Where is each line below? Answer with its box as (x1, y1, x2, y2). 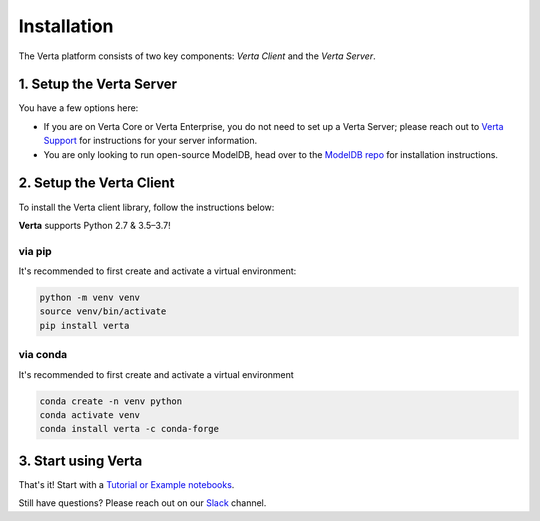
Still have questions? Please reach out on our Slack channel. (18, 497, 267, 509)
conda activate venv (39, 409, 140, 420)
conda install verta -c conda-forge (39, 423, 220, 435)
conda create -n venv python (39, 395, 183, 407)
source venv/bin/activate (39, 306, 167, 317)
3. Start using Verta (18, 452, 143, 469)
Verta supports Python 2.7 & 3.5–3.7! (18, 219, 171, 231)
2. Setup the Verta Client (18, 175, 175, 192)
